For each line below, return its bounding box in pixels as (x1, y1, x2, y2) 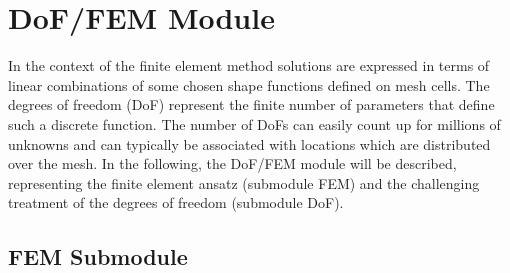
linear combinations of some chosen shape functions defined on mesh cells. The (8, 74, 490, 95)
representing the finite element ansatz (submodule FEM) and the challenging (8, 172, 480, 193)
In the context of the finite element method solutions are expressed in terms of (8, 55, 490, 76)
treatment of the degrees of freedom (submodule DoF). (8, 192, 344, 213)
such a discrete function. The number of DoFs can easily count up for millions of (8, 113, 501, 134)
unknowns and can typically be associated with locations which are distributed (8, 133, 491, 154)
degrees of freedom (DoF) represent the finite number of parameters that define (8, 94, 495, 115)
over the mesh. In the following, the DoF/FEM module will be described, (8, 153, 457, 174)
